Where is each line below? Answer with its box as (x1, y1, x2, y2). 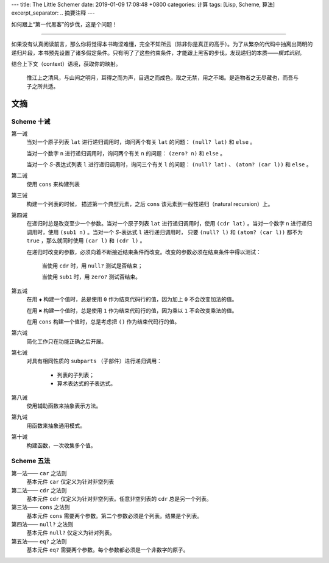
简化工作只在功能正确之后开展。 (26, 338, 107, 345)
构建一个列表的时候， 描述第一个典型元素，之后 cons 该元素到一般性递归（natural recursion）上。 (26, 200, 274, 207)
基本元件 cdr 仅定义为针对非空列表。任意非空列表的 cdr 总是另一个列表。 (26, 495, 213, 502)
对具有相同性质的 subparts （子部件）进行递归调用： (26, 357, 163, 365)
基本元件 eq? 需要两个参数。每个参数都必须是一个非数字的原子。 (26, 546, 189, 554)
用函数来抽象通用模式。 (26, 422, 85, 429)
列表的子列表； (57, 371, 94, 378)
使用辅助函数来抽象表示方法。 (26, 402, 102, 409)
